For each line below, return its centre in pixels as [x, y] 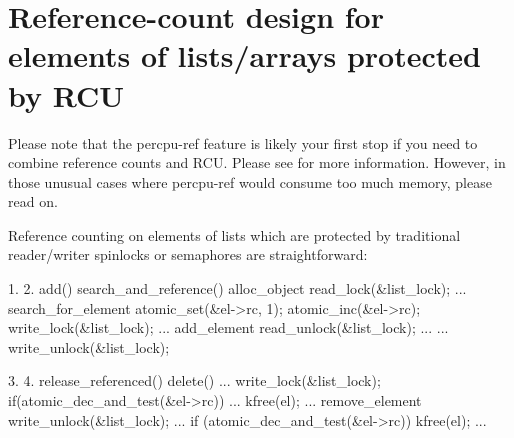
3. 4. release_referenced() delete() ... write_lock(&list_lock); [194, 380]
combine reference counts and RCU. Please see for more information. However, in [257, 162]
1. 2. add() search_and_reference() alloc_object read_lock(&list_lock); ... [237, 288]
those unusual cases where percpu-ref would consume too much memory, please [250, 181]
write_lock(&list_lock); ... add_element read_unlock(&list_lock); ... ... [228, 327]
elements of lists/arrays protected [244, 55]
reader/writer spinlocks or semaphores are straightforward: [188, 254]
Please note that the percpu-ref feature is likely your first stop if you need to [243, 142]
